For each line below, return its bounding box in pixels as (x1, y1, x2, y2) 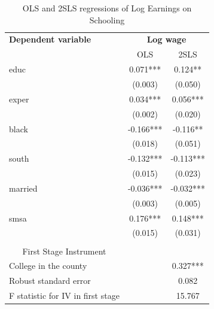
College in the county (9, 259, 87, 272)
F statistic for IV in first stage (9, 289, 120, 302)
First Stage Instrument (22, 244, 106, 257)
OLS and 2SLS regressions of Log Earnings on (22, 2, 192, 14)
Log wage (146, 33, 187, 46)
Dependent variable (9, 33, 91, 46)
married (9, 181, 38, 194)
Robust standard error (9, 274, 91, 287)
